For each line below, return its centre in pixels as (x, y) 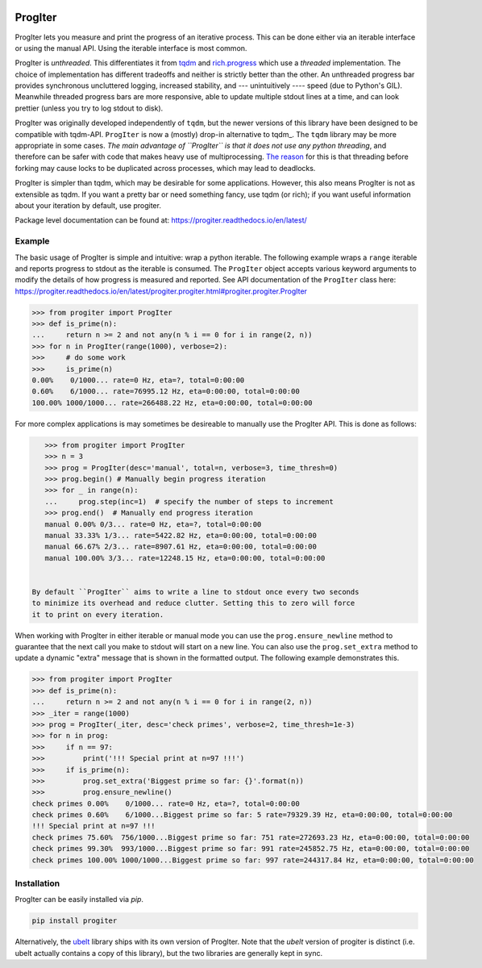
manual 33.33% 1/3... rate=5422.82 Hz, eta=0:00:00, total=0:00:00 (181, 535)
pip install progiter (75, 921)
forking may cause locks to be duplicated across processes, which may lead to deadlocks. (165, 168)
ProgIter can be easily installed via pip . (79, 899)
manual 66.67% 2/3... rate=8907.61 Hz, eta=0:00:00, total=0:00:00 (181, 547)
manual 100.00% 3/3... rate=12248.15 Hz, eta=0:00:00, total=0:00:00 (185, 558)
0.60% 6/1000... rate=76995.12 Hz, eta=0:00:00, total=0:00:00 (166, 392)
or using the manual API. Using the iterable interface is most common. (131, 48)
